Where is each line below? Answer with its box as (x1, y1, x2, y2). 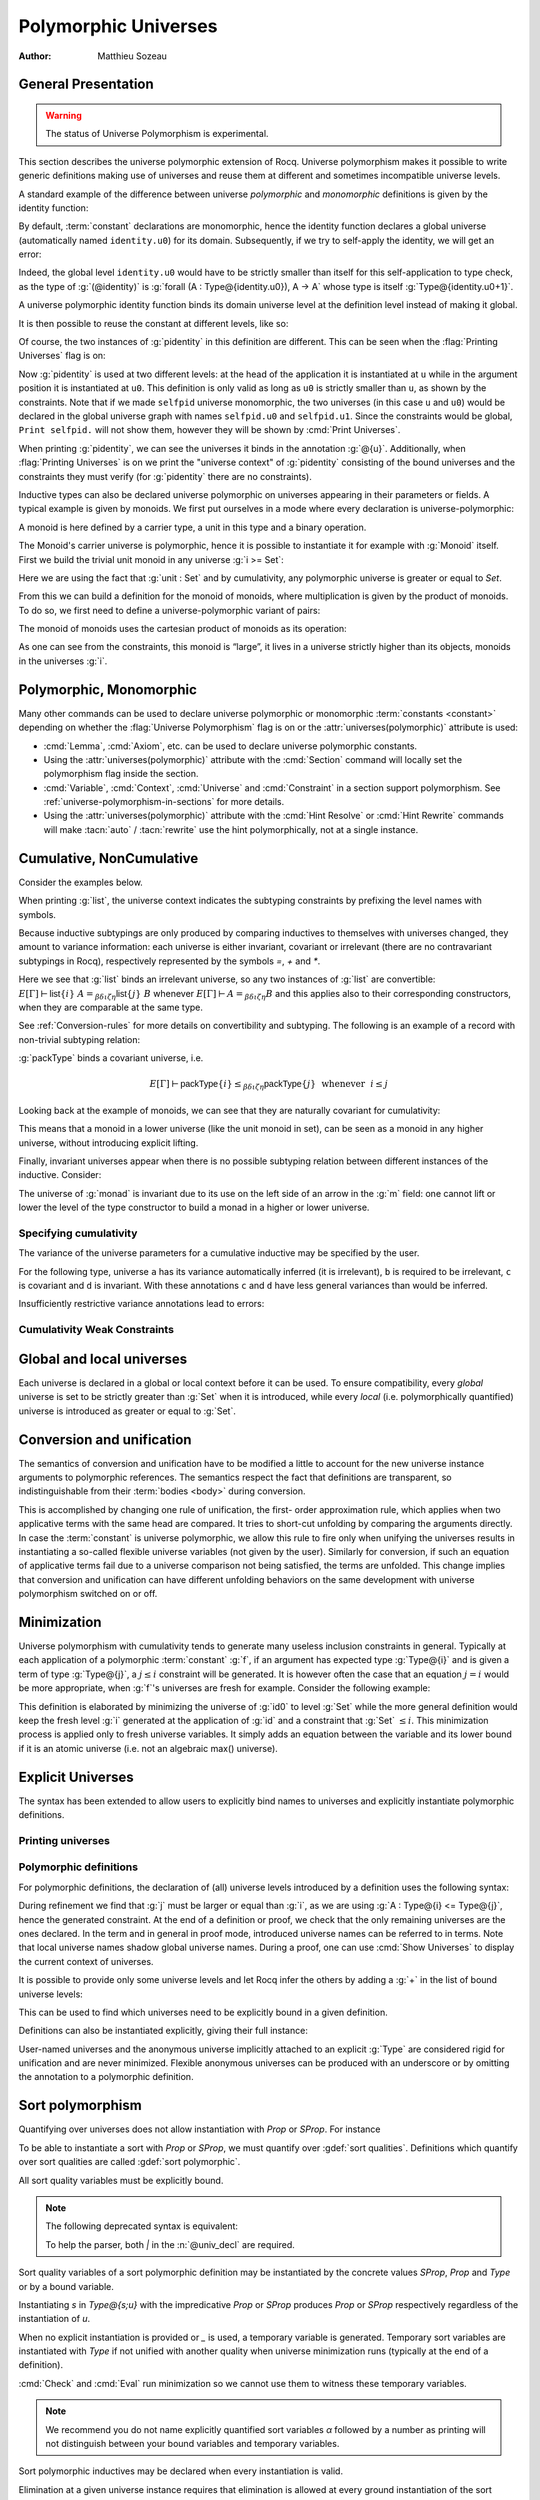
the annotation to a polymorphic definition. (18, 2071, 194, 2083)
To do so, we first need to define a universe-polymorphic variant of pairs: (18, 604, 321, 616)
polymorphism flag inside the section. (43, 768, 199, 780)
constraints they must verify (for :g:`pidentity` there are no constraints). (18, 470, 312, 482)
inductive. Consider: (18, 1169, 102, 1181)
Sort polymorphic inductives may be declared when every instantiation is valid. (18, 2465, 344, 2477)
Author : (18, 50, 52, 62)
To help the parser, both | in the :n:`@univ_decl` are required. (45, 2238, 295, 2250)
